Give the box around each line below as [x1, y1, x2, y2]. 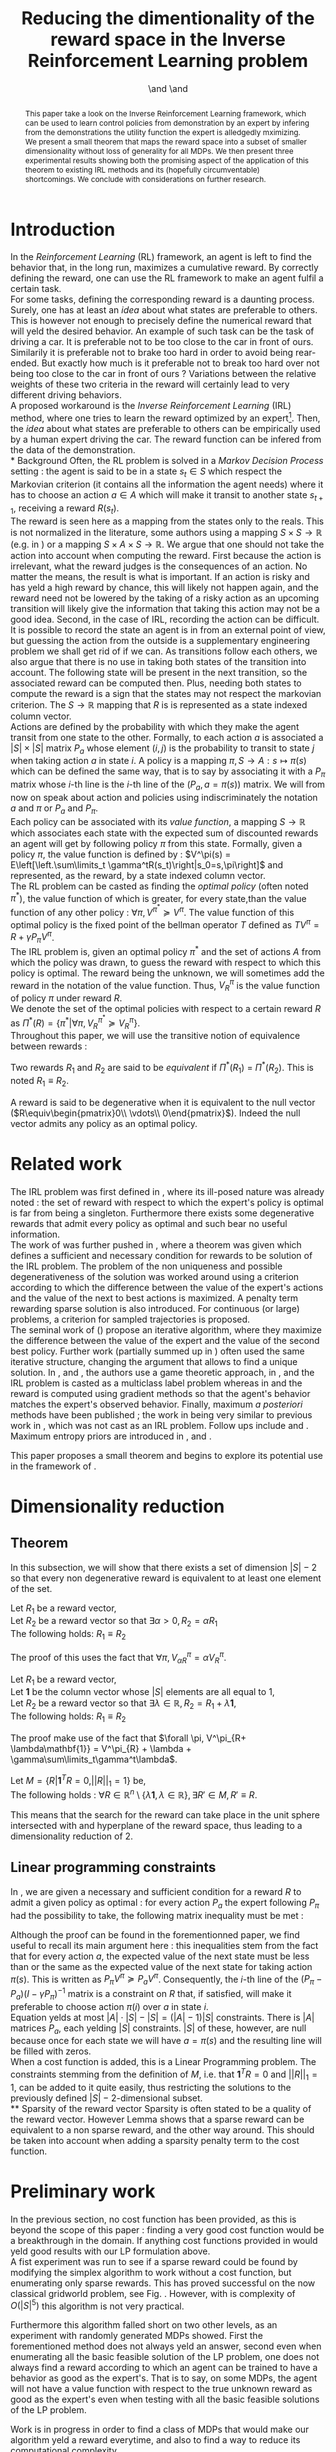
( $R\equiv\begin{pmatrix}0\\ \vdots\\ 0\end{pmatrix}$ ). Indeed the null [10, 1107, 301, 1119]
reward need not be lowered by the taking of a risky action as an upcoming [10, 592, 320, 604]
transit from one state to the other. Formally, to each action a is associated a [10, 731, 324, 743]
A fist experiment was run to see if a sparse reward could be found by [10, 2255, 298, 2267]
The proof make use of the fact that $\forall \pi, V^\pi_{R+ [10, 1732, 247, 1744]
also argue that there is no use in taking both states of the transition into [10, 655, 307, 667]
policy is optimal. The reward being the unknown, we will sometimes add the [10, 967, 325, 979]
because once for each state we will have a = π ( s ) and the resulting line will [10, 2035, 322, 2047]
